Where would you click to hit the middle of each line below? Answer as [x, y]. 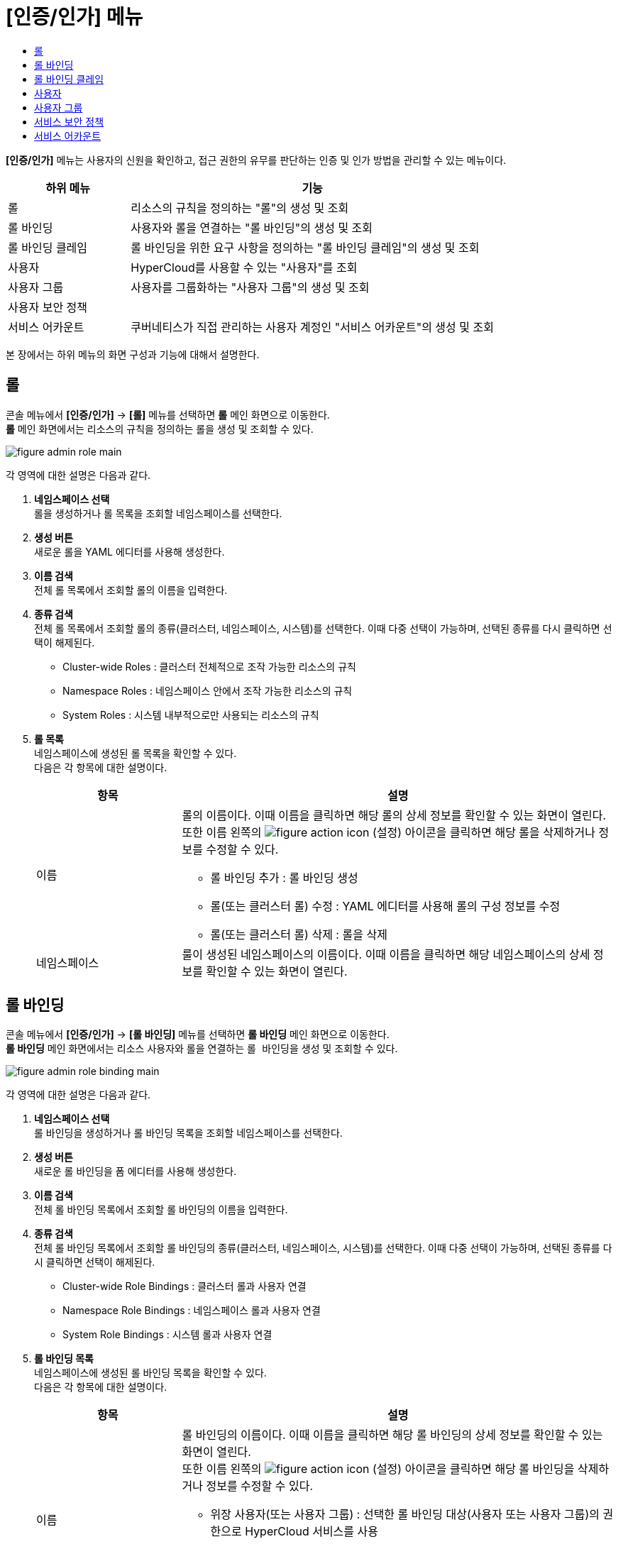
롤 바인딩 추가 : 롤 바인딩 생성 [284, 877]
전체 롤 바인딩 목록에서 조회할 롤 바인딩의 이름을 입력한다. [161, 1210]
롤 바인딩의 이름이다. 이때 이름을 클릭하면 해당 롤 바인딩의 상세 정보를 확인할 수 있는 [392, 1435]
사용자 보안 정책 [48, 307]
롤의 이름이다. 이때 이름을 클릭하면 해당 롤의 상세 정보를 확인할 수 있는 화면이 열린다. [394, 815]
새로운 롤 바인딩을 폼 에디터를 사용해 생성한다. [136, 1171]
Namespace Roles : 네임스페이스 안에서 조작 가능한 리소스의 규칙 [208, 690]
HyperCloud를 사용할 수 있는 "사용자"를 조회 [244, 267]
